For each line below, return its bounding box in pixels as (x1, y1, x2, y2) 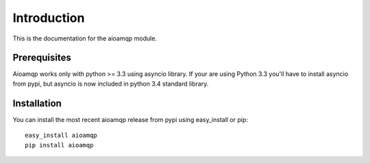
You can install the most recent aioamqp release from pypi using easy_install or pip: (12, 115, 248, 123)
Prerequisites (12, 52, 71, 64)
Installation (12, 97, 62, 109)
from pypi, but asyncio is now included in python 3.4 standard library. (12, 79, 209, 88)
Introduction (12, 10, 85, 25)
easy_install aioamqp (25, 131, 97, 140)
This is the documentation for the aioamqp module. (12, 34, 158, 42)
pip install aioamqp (25, 141, 94, 149)
